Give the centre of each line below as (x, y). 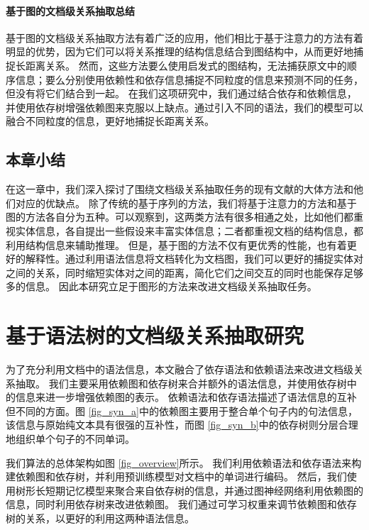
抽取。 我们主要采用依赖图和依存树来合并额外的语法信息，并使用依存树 (181, 383)
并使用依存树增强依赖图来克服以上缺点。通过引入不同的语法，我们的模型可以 (184, 107)
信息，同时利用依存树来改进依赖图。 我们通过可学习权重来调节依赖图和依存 (181, 504)
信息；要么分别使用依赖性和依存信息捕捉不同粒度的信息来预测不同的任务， (189, 79)
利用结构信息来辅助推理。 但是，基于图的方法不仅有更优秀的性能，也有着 (176, 244)
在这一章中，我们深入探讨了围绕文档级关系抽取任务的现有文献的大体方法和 (180, 189)
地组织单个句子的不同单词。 (70, 438)
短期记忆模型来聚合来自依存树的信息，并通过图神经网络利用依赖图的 (204, 490)
